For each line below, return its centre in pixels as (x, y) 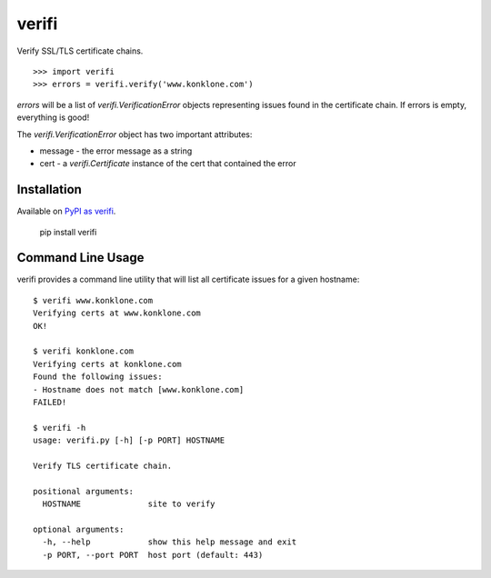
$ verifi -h (60, 428)
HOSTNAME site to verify (129, 504)
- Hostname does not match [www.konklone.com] (139, 389)
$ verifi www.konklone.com (93, 300)
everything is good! (53, 117)
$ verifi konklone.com (84, 351)
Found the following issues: (98, 377)
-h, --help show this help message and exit (170, 542)
